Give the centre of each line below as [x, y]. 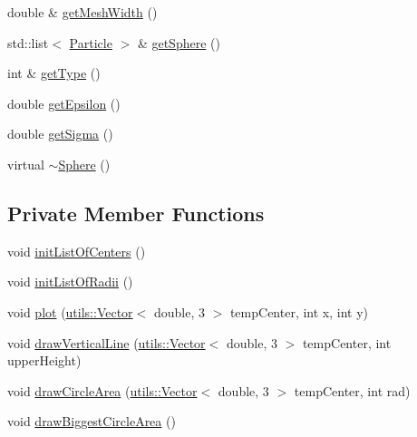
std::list [28, 42]
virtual [26, 164]
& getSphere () [179, 42]
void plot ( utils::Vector [70, 311]
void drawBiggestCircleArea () [92, 421]
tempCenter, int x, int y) [299, 311]
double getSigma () [60, 134]
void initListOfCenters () [77, 251]
